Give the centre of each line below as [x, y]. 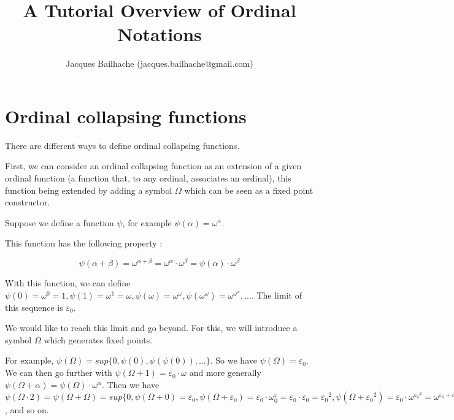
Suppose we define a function [60, 222]
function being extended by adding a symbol [89, 190]
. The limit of [276, 295]
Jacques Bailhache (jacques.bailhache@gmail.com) [160, 63]
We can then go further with [59, 372]
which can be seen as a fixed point [249, 190]
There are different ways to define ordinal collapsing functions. [122, 145]
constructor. [28, 202]
